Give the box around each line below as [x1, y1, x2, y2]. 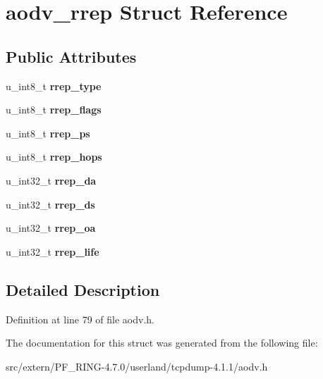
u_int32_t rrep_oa [6, 220, 96, 235]
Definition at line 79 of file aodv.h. [6, 311, 155, 326]
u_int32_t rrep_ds [6, 197, 95, 211]
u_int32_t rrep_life [6, 244, 99, 259]
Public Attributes [6, 45, 137, 67]
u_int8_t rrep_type [6, 78, 102, 93]
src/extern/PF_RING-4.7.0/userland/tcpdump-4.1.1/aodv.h [6, 359, 268, 373]
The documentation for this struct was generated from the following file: [6, 335, 318, 350]
